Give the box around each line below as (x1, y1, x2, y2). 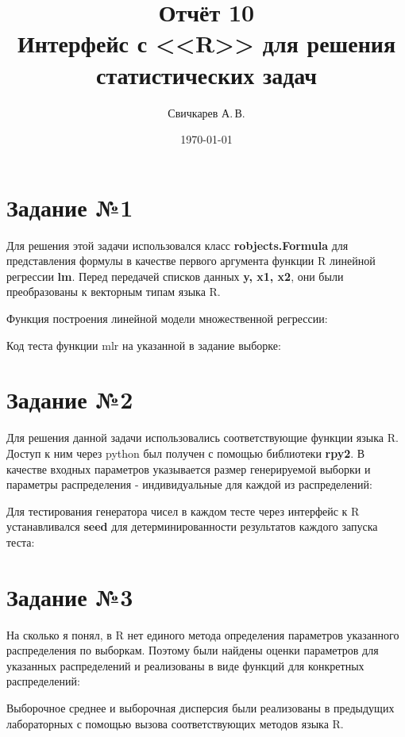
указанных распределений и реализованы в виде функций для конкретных (6, 657, 364, 674)
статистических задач (95, 58, 318, 90)
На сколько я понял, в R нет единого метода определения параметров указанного (6, 626, 399, 643)
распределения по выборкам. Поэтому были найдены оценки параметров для (6, 642, 379, 658)
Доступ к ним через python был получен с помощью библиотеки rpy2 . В (6, 444, 365, 461)
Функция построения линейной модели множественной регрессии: (6, 310, 328, 326)
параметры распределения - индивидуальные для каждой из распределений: (6, 476, 372, 493)
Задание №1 (6, 190, 133, 223)
